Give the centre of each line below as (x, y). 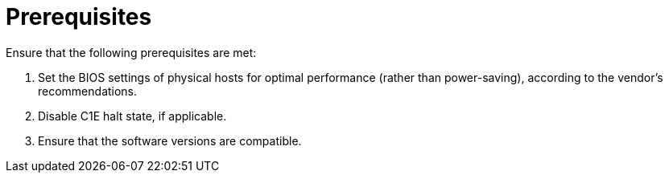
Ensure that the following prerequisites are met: (131, 52)
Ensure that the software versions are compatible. (170, 140)
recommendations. (88, 91)
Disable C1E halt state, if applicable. (132, 116)
